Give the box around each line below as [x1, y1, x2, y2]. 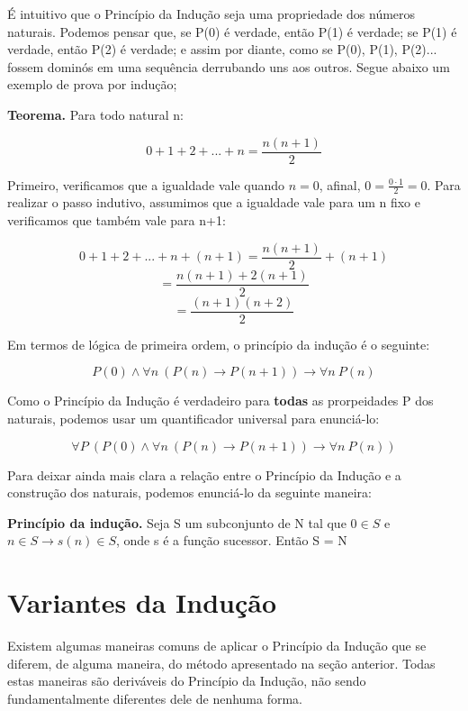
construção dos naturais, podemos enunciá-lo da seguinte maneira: [7, 483, 372, 502]
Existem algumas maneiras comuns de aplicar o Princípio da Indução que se [7, 636, 427, 655]
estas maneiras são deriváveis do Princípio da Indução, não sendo [7, 671, 366, 690]
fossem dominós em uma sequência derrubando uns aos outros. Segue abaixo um [7, 57, 450, 76]
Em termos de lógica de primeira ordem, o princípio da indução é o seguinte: [7, 334, 430, 353]
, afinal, [319, 175, 361, 194]
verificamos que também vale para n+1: [7, 211, 226, 230]
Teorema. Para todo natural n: [7, 105, 184, 123]
